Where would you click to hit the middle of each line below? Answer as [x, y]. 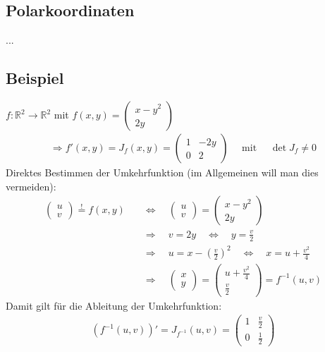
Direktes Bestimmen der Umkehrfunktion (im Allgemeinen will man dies [162, 172]
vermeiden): [31, 186]
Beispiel [35, 78]
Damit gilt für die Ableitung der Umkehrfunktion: [114, 305]
